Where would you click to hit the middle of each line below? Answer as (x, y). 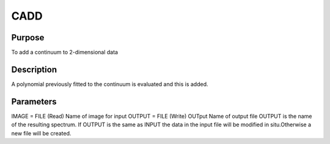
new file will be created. (41, 133)
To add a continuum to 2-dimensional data (65, 52)
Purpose (28, 38)
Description (34, 69)
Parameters (34, 102)
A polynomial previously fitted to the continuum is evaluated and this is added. (110, 84)
